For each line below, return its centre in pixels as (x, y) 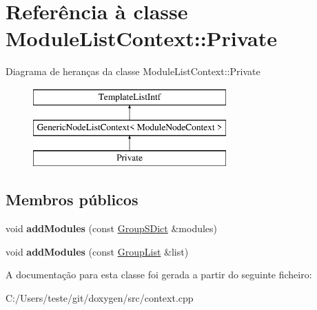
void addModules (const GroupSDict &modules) (112, 228)
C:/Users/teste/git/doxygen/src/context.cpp (100, 297)
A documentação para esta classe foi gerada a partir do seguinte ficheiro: (159, 275)
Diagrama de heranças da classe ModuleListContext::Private (133, 71)
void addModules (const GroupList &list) (97, 251)
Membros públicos (72, 199)
